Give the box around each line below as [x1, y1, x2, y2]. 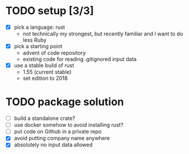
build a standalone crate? [14, 115, 76, 122]
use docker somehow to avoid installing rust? [14, 122, 124, 129]
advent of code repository [22, 49, 86, 56]
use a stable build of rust [14, 62, 75, 69]
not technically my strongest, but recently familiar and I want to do [22, 31, 183, 37]
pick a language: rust [14, 24, 65, 31]
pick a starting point [14, 43, 63, 49]
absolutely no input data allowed [14, 141, 93, 148]
